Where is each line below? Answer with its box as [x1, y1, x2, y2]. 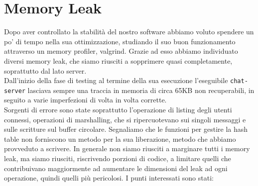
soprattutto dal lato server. [4, 65, 87, 76]
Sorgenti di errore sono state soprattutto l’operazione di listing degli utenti [4, 104, 232, 114]
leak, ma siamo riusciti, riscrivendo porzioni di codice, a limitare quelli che [4, 153, 231, 163]
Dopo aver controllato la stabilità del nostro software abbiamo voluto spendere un [4, 26, 254, 37]
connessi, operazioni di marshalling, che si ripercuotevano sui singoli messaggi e [4, 114, 246, 124]
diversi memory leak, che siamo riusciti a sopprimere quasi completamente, [4, 55, 233, 66]
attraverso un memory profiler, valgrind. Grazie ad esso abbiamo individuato [4, 46, 238, 56]
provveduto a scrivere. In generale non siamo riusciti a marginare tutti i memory [4, 143, 250, 154]
